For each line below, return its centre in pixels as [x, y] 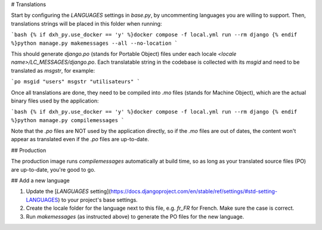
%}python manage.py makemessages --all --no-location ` [95, 43]
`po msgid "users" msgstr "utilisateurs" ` [75, 82]
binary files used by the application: [55, 101]
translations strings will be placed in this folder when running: [86, 23]
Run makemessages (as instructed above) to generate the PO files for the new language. [135, 216]
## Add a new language [40, 181]
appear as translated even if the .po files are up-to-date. [80, 139]
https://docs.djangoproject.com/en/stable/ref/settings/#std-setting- [194, 191]
